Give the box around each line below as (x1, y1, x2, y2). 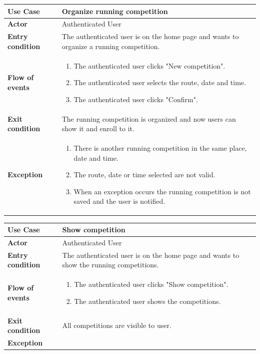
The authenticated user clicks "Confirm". (73, 94, 198, 104)
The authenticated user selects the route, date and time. (73, 77, 246, 88)
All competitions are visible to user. (62, 320, 171, 330)
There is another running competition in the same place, (73, 143, 247, 153)
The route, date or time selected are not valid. (73, 169, 215, 180)
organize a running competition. (61, 41, 160, 51)
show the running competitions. (62, 259, 159, 270)
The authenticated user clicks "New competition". (73, 60, 225, 71)
